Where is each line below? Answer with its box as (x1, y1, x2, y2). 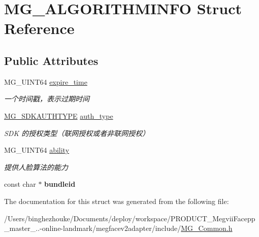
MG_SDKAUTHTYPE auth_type (4, 110, 113, 121)
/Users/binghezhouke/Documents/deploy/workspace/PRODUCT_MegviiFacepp (4, 213, 255, 223)
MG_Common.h (181, 223, 233, 233)
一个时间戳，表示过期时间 (4, 93, 89, 104)
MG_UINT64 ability (4, 145, 70, 155)
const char (4, 179, 36, 189)
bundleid (44, 179, 76, 189)
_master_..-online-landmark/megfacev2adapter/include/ (4, 223, 181, 233)
